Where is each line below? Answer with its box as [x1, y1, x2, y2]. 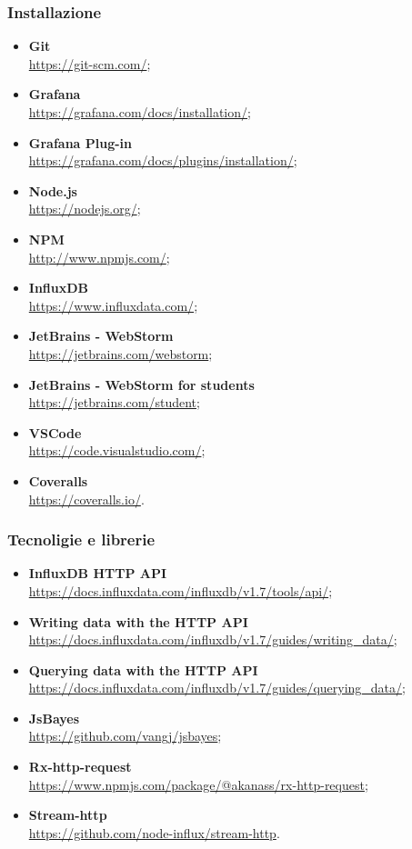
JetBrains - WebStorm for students [28, 375, 255, 394]
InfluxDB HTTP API [28, 564, 167, 583]
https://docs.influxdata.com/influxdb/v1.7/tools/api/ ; [28, 581, 333, 600]
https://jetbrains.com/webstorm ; [28, 344, 213, 363]
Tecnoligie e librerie [7, 528, 156, 551]
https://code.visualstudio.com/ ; [28, 441, 206, 460]
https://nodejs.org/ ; [28, 199, 141, 218]
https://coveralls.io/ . [28, 489, 145, 508]
